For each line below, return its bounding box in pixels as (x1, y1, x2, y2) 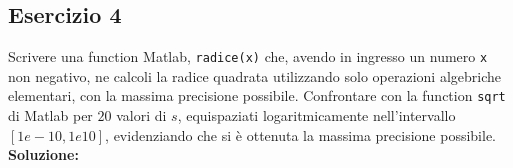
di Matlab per (8, 105, 93, 126)
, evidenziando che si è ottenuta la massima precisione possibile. (105, 124, 496, 145)
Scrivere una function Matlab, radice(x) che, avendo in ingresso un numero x (8, 46, 488, 67)
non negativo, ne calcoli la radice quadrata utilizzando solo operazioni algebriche (8, 65, 501, 86)
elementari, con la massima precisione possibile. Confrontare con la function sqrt (8, 85, 506, 106)
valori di (116, 105, 167, 126)
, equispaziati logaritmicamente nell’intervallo (177, 105, 456, 126)
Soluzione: (8, 144, 79, 165)
